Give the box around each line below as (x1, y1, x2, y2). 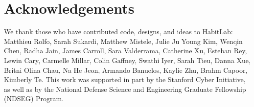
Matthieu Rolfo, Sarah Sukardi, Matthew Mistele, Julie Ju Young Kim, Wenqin (4, 36, 243, 46)
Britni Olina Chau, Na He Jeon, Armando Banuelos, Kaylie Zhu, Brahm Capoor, (4, 64, 248, 75)
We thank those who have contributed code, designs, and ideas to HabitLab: (4, 26, 233, 37)
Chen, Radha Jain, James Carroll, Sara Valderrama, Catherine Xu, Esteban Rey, (4, 45, 247, 56)
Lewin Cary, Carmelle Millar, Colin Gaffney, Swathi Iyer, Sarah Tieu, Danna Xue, (4, 55, 251, 65)
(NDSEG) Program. (4, 93, 64, 104)
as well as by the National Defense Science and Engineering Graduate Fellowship (4, 84, 246, 94)
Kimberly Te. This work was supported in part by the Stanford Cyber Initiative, (4, 74, 246, 85)
